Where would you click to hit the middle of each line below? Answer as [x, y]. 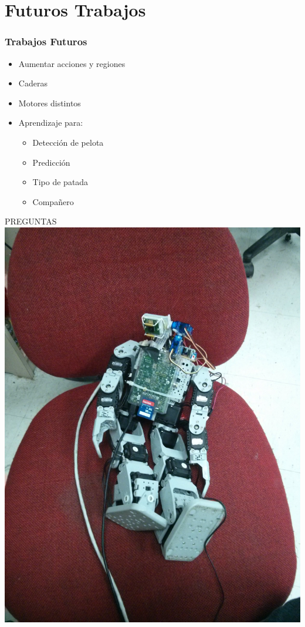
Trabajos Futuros [46, 41]
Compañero [53, 201]
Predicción [51, 162]
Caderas [33, 83]
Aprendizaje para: [51, 123]
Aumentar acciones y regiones [72, 63]
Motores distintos [50, 103]
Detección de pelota [68, 142]
